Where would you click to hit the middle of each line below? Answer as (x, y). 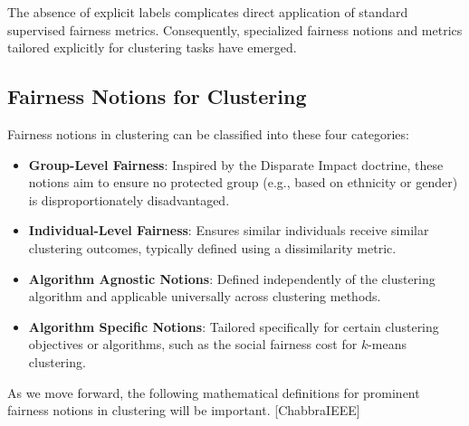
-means (388, 344)
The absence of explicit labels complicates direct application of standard (208, 12)
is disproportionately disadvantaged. (129, 199)
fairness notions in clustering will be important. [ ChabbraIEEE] (184, 410)
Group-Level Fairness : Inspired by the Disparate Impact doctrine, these (236, 164)
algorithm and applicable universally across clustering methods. (205, 296)
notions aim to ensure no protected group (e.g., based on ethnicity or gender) (243, 182)
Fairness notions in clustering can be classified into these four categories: (208, 133)
